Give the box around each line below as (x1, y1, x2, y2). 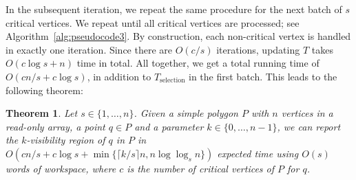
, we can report (277, 119, 341, 133)
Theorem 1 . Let (6, 106, 78, 120)
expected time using (217, 146, 299, 160)
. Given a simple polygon (134, 106, 238, 120)
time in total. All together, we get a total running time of (76, 56, 320, 70)
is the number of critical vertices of (127, 161, 275, 175)
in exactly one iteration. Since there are (6, 42, 173, 56)
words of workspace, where (6, 161, 116, 175)
